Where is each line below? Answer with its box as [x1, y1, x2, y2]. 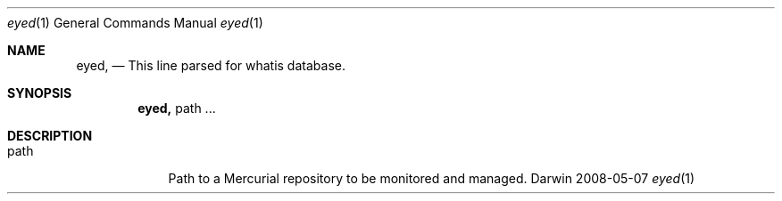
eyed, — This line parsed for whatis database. [76, 58, 345, 73]
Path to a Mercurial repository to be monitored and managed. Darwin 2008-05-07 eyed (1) [168, 171, 695, 186]
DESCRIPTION [7, 128, 93, 143]
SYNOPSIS [7, 85, 72, 100]
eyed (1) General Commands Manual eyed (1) [7, 15, 263, 30]
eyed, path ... [137, 100, 216, 116]
